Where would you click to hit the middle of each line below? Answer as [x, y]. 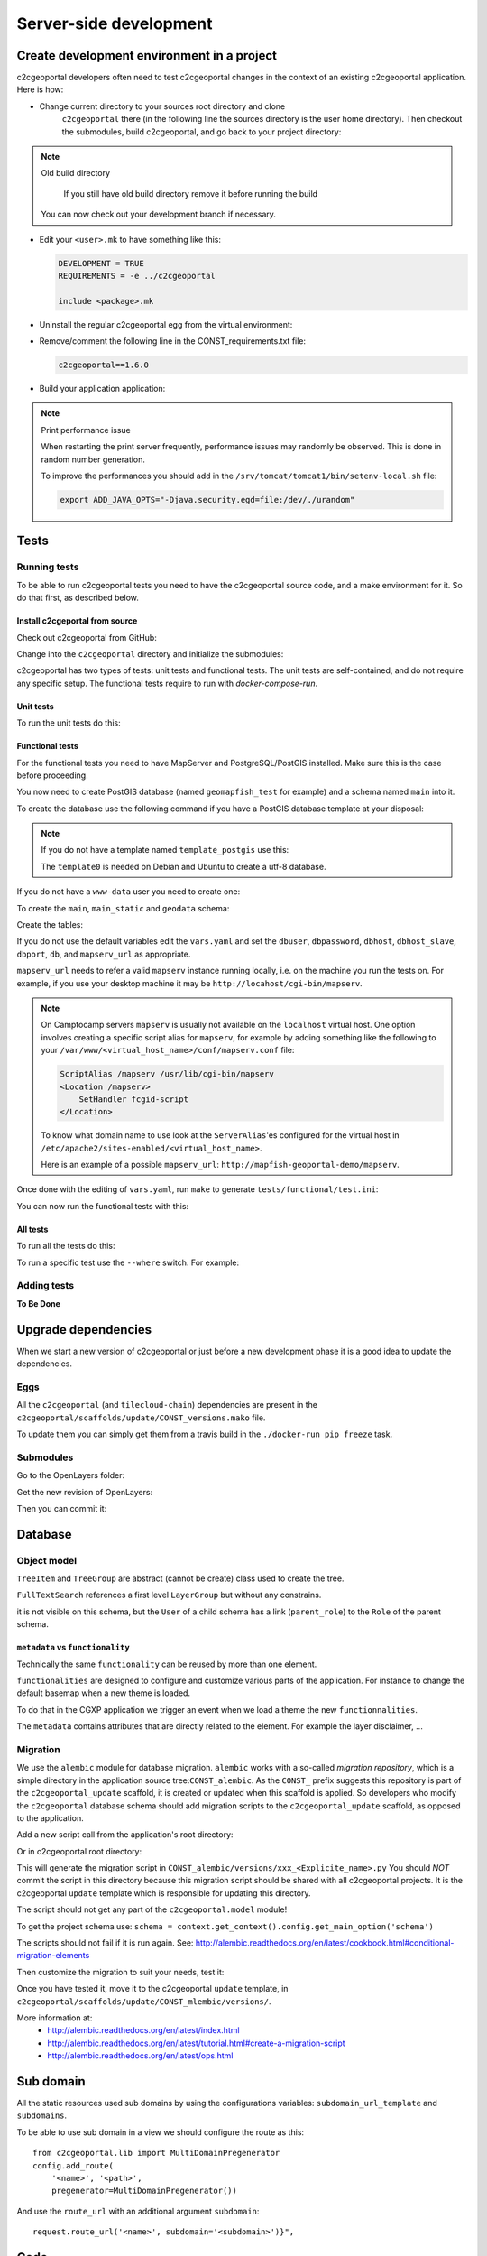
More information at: [55, 2018]
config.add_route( [74, 2165]
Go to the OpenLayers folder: [71, 1475]
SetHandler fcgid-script [134, 1099]
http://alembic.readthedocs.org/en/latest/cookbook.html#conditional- [325, 1943]
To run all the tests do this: [66, 1246]
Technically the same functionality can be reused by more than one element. [167, 1664]
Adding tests [46, 1286]
